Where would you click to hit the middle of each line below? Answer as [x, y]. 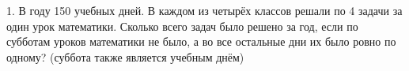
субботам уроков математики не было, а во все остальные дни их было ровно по [201, 41]
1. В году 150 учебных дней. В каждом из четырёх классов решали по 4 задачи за [204, 10]
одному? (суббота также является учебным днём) [125, 56]
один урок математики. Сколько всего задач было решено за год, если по [182, 26]
